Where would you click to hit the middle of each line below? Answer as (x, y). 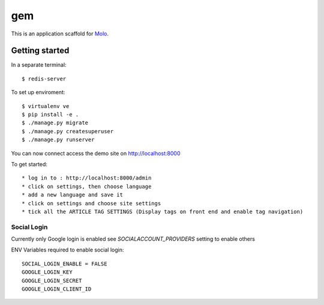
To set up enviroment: (38, 92)
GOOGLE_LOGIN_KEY (47, 272)
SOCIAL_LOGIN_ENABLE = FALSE (64, 264)
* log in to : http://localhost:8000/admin (87, 178)
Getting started (40, 51)
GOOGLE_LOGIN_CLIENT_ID (57, 289)
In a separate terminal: (39, 65)
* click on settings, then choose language (87, 186)
